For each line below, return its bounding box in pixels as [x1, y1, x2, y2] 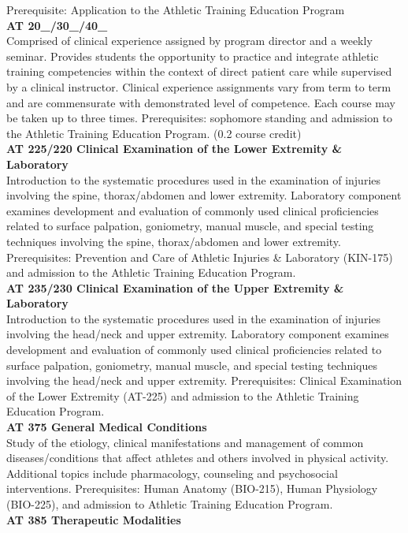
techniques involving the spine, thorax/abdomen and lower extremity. [6, 233, 341, 249]
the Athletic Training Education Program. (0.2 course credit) [6, 125, 302, 141]
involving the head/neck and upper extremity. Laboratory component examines [6, 326, 389, 342]
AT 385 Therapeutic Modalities [6, 511, 181, 527]
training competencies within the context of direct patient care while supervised [6, 63, 392, 80]
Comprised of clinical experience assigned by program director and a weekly [6, 32, 373, 49]
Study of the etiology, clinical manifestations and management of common [6, 434, 364, 450]
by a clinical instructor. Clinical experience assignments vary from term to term [6, 78, 391, 95]
